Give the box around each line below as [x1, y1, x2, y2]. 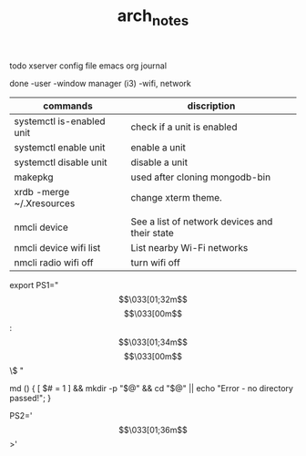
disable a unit [130, 156, 189, 169]
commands [43, 99, 93, 112]
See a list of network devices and [130, 215, 273, 228]
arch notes [117, 5, 189, 29]
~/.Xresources [14, 197, 76, 210]
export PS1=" [9, 279, 59, 290]
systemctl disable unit [14, 156, 107, 169]
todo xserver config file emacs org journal [9, 60, 167, 71]
